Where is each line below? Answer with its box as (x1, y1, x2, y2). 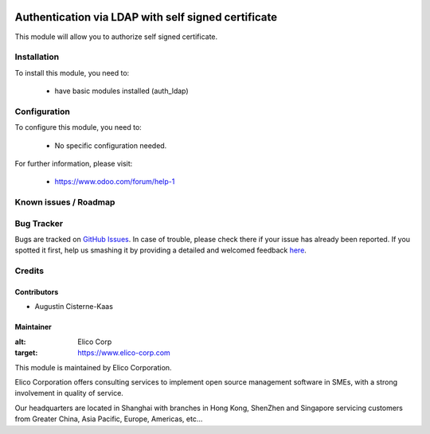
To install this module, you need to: (14, 68, 130, 77)
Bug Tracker (14, 217, 64, 229)
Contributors (14, 287, 59, 297)
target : (14, 348, 38, 358)
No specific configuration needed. (54, 140, 167, 151)
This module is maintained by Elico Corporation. (14, 362, 172, 372)
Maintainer (14, 323, 52, 332)
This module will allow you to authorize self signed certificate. (14, 32, 218, 41)
